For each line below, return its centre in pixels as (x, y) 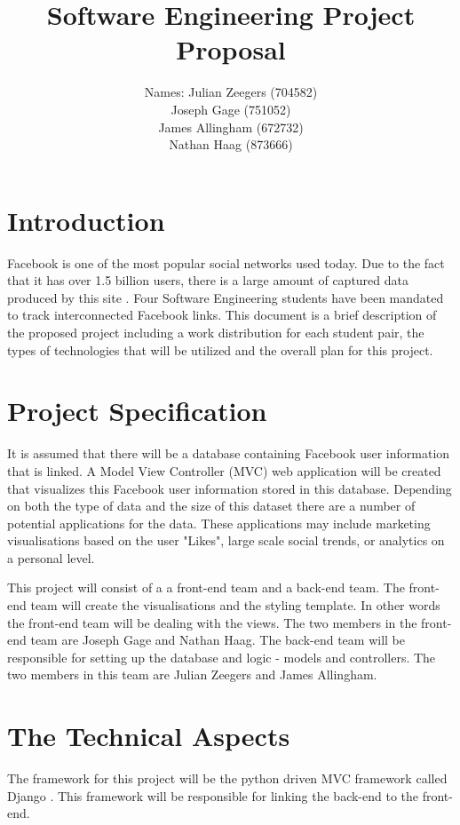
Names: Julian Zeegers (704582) (231, 92)
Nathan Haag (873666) (231, 144)
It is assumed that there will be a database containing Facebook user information (229, 453)
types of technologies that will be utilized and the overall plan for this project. (220, 349)
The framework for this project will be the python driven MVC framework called (227, 778)
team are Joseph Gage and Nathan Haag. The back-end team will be (218, 640)
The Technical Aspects (149, 736)
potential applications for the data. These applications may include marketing (219, 523)
